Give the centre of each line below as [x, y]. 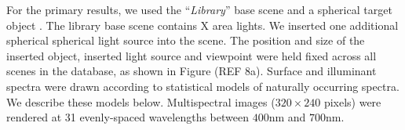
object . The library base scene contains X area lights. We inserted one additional [202, 25]
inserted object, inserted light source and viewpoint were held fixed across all [192, 55]
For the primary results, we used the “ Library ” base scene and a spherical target [199, 9]
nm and [287, 117]
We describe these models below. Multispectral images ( [141, 101]
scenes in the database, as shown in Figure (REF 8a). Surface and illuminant [192, 71]
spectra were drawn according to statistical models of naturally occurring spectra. [203, 86]
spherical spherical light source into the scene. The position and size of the [186, 40]
